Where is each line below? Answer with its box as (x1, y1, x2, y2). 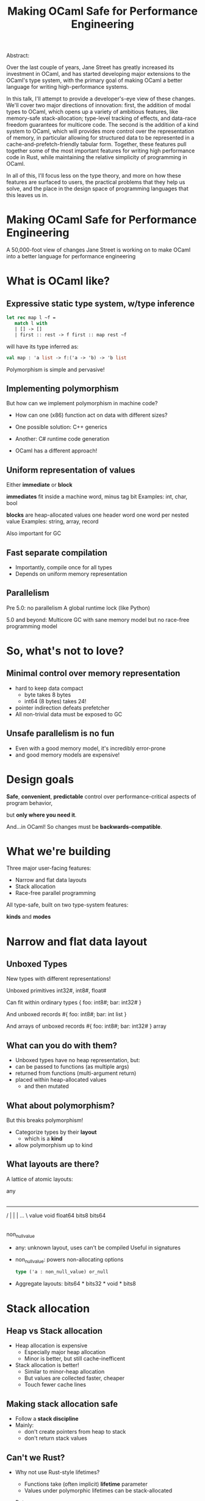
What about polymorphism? (6, 1100, 115, 1110)
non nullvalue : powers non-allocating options (15, 1256, 124, 1265)
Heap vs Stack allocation (6, 1325, 103, 1336)
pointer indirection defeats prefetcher (15, 704, 110, 711)
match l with (14, 320, 48, 326)
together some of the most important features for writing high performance (6, 147, 195, 154)
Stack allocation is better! (15, 1361, 79, 1369)
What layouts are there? (6, 1159, 99, 1170)
